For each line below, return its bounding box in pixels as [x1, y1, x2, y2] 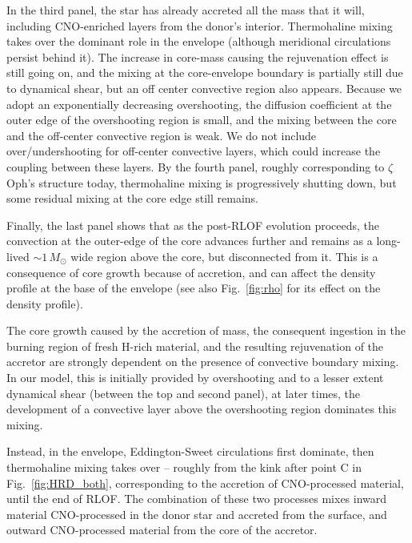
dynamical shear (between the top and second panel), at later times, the [6, 384, 361, 401]
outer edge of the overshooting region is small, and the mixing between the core [6, 111, 397, 128]
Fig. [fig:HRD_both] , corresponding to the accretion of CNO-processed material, [6, 474, 404, 491]
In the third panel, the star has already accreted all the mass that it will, [6, 2, 365, 18]
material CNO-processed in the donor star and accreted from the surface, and [6, 505, 387, 522]
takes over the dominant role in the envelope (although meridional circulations [6, 33, 391, 50]
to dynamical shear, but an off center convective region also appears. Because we [6, 79, 402, 96]
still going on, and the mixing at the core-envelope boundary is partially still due [6, 64, 403, 81]
